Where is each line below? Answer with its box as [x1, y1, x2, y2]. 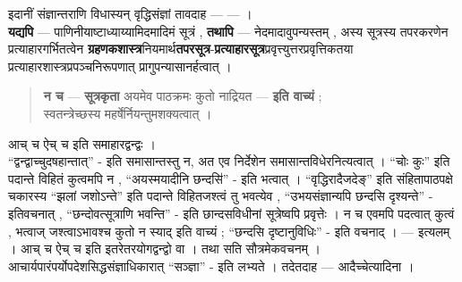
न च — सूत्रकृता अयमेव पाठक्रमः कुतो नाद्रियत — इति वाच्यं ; [43, 87, 322, 105]
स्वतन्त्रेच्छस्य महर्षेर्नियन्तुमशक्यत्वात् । [43, 104, 212, 122]
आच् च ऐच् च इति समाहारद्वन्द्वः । [8, 134, 156, 153]
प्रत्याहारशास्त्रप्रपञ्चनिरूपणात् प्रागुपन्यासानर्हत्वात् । [8, 56, 232, 75]
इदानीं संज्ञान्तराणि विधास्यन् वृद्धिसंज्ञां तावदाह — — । [8, 4, 252, 22]
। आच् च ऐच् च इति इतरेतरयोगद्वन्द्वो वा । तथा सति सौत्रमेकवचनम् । [8, 239, 321, 258]
